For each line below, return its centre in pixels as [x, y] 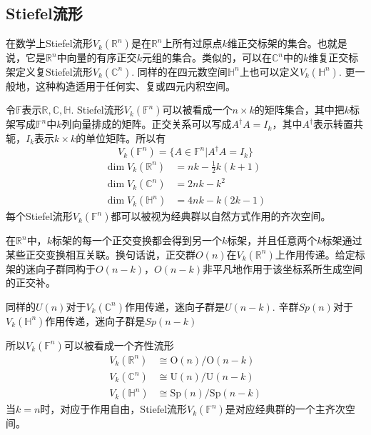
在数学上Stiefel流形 [49, 43]
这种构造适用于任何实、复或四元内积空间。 [135, 85]
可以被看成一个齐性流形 [119, 345]
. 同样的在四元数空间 [179, 71]
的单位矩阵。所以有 [121, 137]
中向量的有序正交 [97, 57]
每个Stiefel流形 [39, 216]
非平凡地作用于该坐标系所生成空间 [282, 268]
